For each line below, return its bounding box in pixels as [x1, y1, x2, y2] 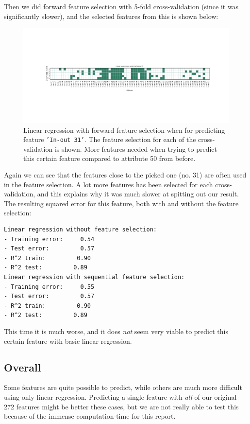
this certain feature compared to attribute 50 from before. [23, 153, 196, 163]
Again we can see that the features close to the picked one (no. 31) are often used [4, 170, 247, 180]
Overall [4, 359, 41, 374]
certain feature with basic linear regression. [4, 336, 132, 346]
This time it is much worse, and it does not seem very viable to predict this [4, 326, 228, 336]
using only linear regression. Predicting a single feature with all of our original [4, 391, 237, 402]
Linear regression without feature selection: [4, 226, 157, 233]
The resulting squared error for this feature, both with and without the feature [4, 198, 239, 208]
